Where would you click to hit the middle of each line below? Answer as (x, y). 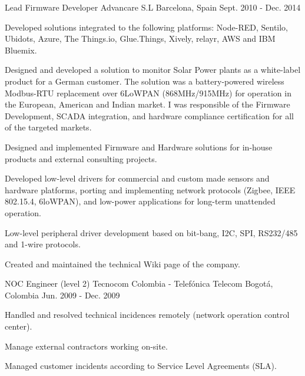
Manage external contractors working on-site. (86, 346)
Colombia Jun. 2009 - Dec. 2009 (62, 295)
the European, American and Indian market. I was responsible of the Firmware (147, 104)
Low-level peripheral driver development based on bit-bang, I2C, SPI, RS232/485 (151, 232)
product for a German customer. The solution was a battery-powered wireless (145, 81)
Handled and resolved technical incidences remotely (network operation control (147, 315)
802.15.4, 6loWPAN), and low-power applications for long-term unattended (140, 201)
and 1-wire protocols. (43, 244)
